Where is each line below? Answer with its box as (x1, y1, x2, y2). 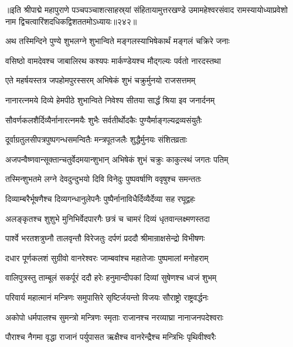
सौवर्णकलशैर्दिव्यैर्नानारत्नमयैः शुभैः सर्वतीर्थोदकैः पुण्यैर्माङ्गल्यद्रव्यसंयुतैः (5, 113, 202, 126)
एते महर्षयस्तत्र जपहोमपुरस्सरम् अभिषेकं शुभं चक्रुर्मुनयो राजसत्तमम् (5, 74, 196, 86)
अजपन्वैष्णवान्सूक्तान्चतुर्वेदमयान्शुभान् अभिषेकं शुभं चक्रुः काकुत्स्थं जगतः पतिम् (5, 153, 229, 165)
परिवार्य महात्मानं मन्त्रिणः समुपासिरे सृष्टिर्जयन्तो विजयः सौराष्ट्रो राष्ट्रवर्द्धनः (5, 291, 209, 303)
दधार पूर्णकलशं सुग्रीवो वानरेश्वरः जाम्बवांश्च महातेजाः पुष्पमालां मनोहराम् (5, 251, 209, 264)
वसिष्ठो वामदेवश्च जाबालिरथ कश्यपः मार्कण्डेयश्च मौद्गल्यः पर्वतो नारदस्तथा (5, 54, 221, 66)
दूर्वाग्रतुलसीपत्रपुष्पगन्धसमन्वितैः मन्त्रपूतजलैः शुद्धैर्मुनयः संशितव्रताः (5, 133, 188, 146)
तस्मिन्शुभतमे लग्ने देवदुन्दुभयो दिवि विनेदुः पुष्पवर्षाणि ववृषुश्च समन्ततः (5, 173, 202, 185)
